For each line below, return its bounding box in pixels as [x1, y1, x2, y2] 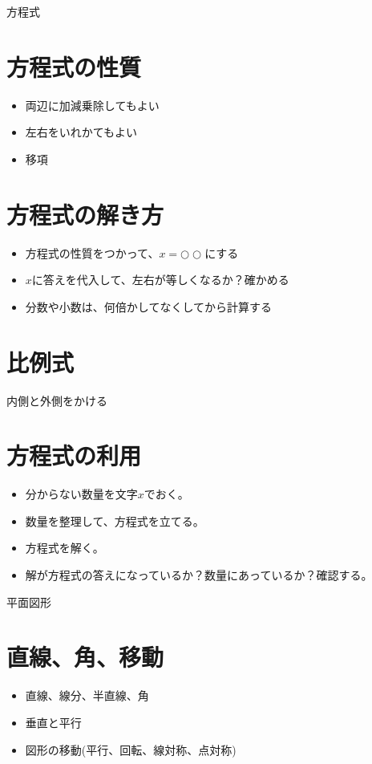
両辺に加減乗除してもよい [25, 96, 160, 113]
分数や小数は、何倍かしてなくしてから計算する [25, 298, 272, 315]
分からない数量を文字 [25, 486, 138, 502]
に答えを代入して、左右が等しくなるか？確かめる [31, 271, 289, 288]
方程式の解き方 [6, 197, 164, 230]
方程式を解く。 [25, 539, 104, 556]
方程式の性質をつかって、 [25, 244, 160, 261]
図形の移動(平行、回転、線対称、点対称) [25, 741, 237, 758]
